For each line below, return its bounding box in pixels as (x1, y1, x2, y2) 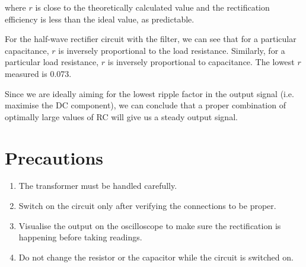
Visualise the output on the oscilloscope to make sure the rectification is (18, 219, 281, 231)
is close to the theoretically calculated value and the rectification (35, 1, 270, 13)
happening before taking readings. (18, 231, 142, 243)
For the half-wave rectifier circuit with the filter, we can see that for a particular (5, 33, 297, 45)
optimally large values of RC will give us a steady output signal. (5, 110, 238, 123)
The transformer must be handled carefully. (18, 179, 177, 192)
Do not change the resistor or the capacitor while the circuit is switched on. (18, 250, 294, 263)
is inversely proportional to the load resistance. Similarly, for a (58, 44, 285, 56)
